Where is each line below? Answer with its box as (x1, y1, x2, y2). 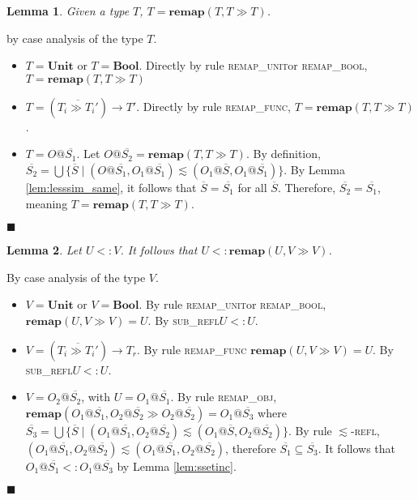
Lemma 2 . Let (6, 241, 82, 259)
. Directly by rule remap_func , (136, 97, 291, 114)
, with (81, 388, 110, 405)
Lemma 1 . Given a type (6, 2, 130, 19)
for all (237, 178, 267, 195)
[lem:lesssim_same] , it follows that (25, 178, 197, 195)
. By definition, (245, 145, 321, 162)
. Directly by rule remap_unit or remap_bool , (139, 57, 368, 74)
